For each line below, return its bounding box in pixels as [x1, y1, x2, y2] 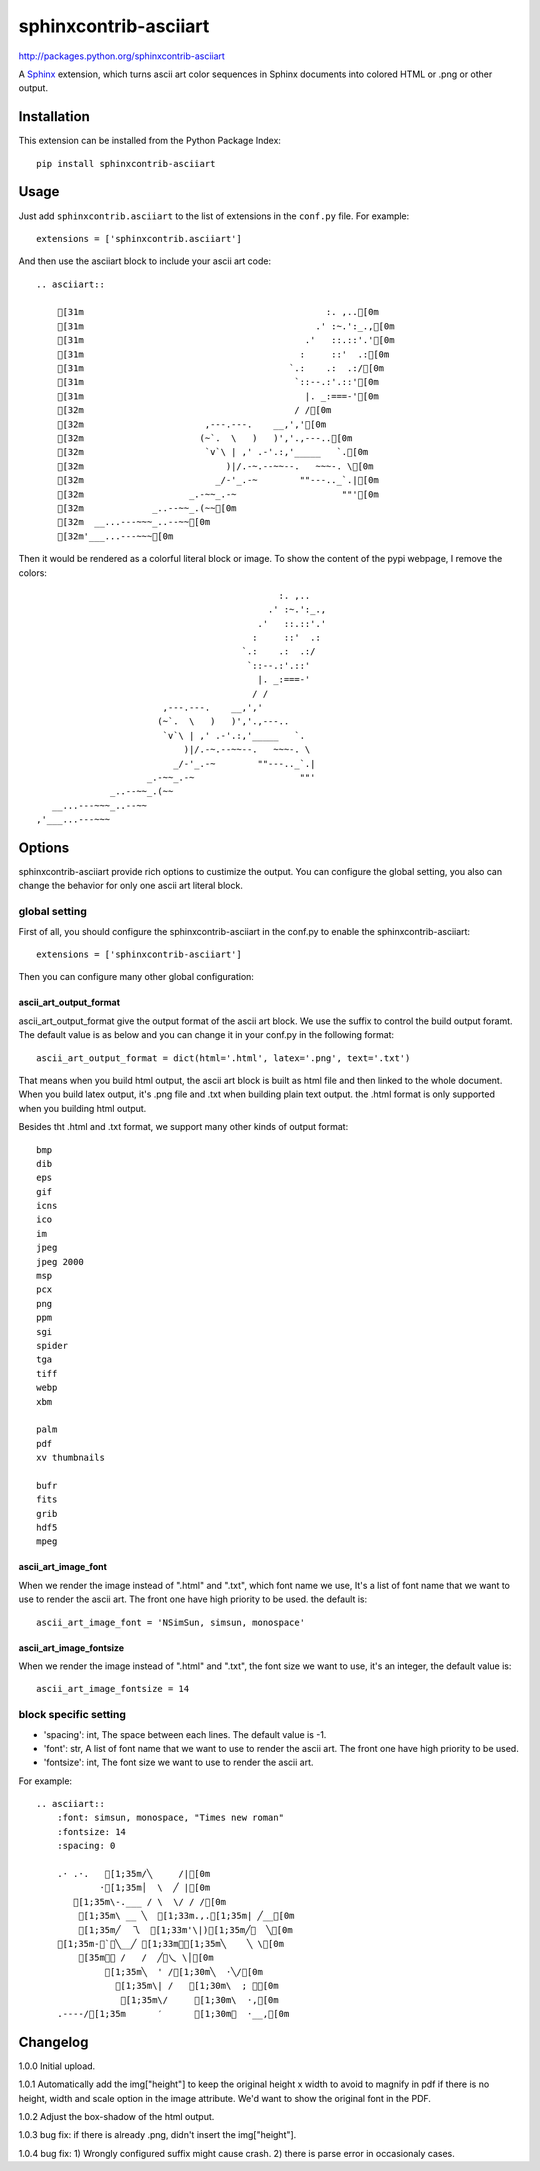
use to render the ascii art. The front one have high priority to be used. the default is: [18, 1593, 368, 1605]
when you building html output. [18, 1102, 147, 1114]
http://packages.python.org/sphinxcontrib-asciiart [18, 50, 225, 62]
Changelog [18, 2033, 89, 2050]
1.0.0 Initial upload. [18, 2060, 96, 2072]
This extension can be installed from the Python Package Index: [18, 135, 282, 147]
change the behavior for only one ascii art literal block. [18, 880, 244, 892]
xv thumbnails [36, 1452, 105, 1464]
